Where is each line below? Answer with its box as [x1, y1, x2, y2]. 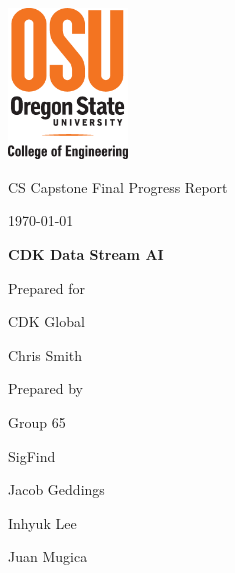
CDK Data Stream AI [8, 243, 164, 264]
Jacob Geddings [8, 479, 105, 500]
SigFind [8, 445, 56, 466]
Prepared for [8, 277, 85, 298]
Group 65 [8, 411, 66, 432]
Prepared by [8, 378, 83, 399]
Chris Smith [8, 344, 83, 365]
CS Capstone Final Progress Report [8, 176, 228, 197]
